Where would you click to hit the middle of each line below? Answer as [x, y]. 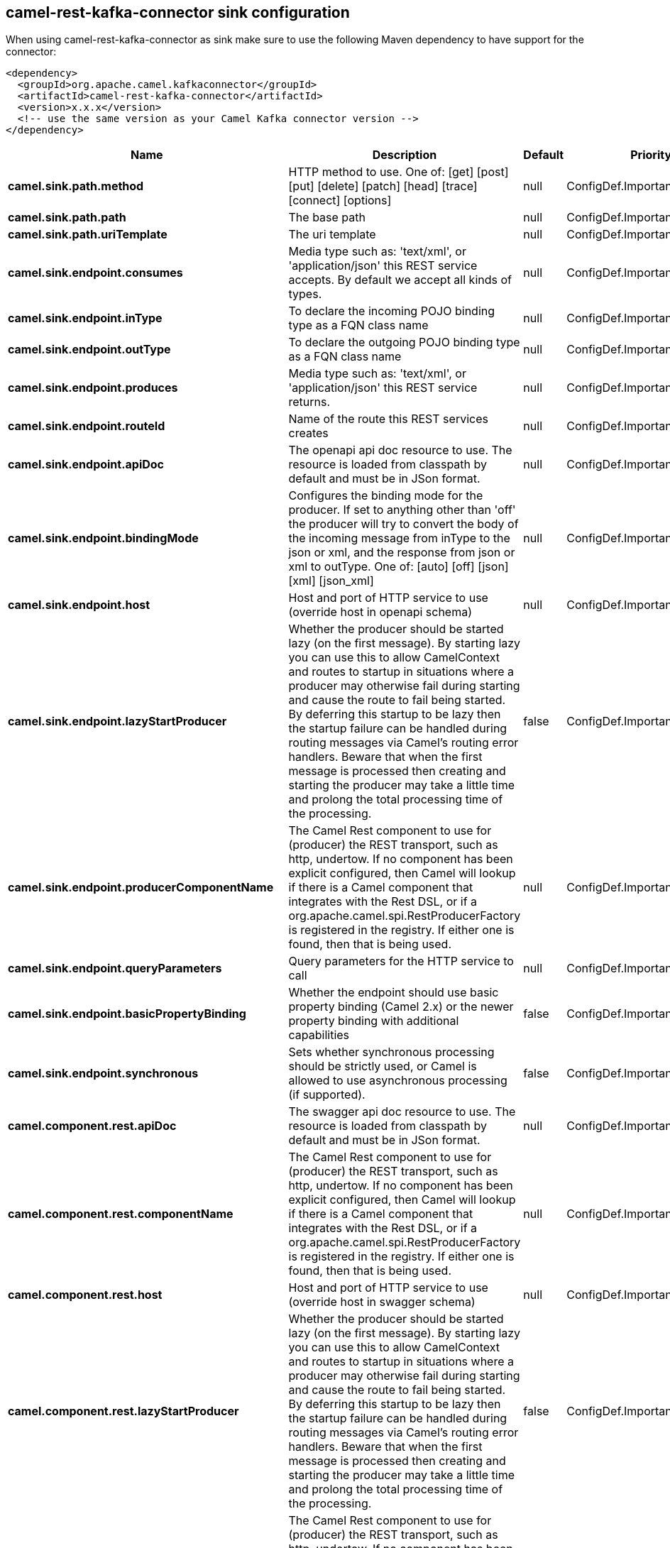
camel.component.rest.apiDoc [92, 1126]
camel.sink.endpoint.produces [93, 388]
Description [405, 155]
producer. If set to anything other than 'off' [402, 510]
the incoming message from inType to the [399, 538]
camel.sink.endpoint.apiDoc [86, 465]
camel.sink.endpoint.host [79, 605]
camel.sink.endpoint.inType [85, 318]
